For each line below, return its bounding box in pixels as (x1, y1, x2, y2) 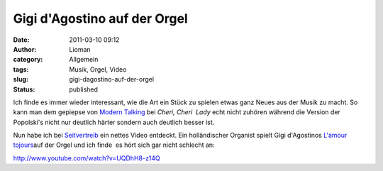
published (69, 85, 99, 94)
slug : (13, 75, 28, 84)
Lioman (69, 45, 91, 53)
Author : (13, 45, 37, 53)
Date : (13, 35, 30, 44)
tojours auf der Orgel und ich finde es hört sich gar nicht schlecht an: (13, 140, 216, 149)
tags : (13, 65, 29, 74)
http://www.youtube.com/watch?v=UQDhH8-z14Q (13, 153, 161, 162)
